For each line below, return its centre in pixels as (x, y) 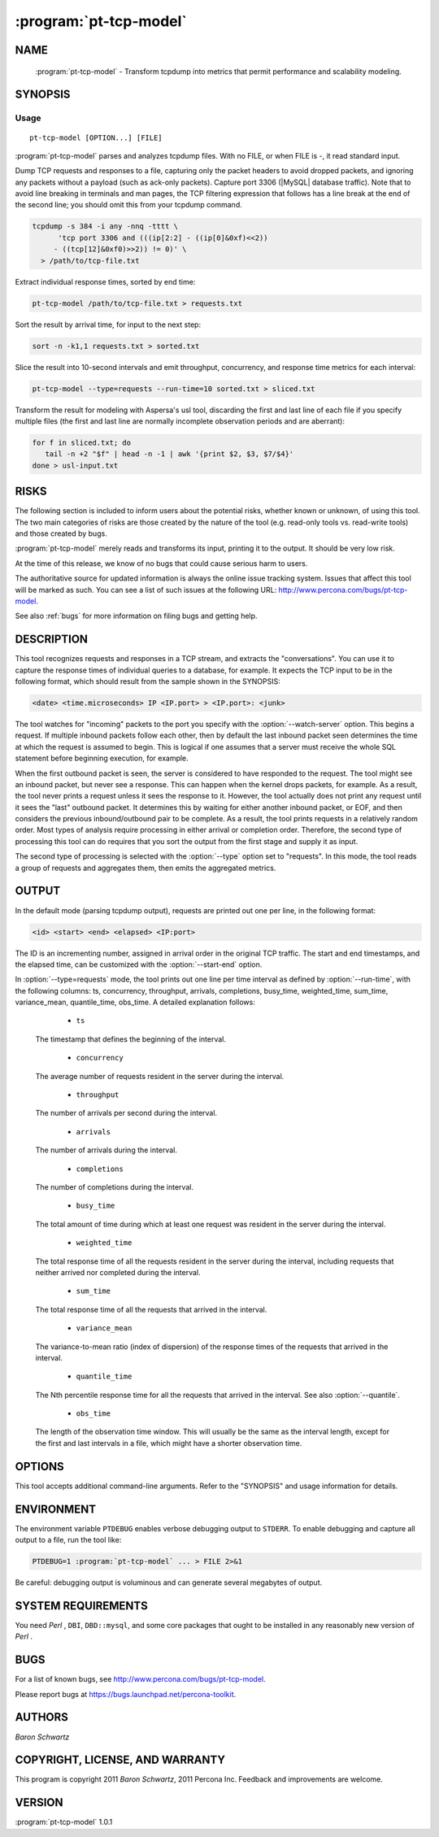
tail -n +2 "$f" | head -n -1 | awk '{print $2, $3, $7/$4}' (170, 454)
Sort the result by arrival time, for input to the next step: (108, 324)
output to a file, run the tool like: (68, 1540)
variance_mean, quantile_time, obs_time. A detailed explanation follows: (135, 1002)
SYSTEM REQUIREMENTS (81, 1606)
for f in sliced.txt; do (82, 442)
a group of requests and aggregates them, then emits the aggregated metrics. (146, 868)
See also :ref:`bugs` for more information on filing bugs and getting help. (136, 616)
